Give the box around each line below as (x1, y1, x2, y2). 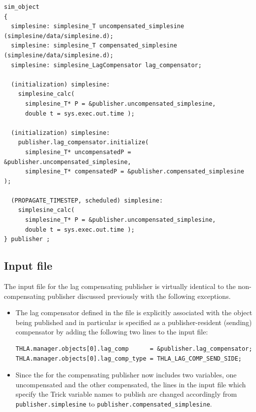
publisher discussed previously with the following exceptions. (47, 290, 231, 301)
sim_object (4, 3, 39, 10)
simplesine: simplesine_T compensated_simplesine (11, 42, 177, 49)
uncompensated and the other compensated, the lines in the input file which (15, 379, 246, 389)
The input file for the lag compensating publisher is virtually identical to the (4, 281, 236, 291)
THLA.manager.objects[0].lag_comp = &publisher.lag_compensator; (15, 345, 253, 353)
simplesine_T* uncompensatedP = (25, 148, 131, 156)
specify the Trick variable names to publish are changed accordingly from (15, 389, 237, 399)
